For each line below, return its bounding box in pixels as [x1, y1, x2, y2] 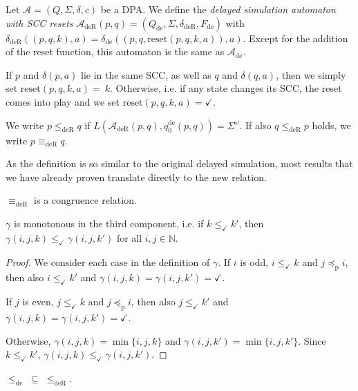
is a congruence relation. [34, 193, 137, 207]
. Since [298, 333, 326, 347]
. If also [239, 117, 272, 132]
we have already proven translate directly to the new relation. [6, 169, 267, 184]
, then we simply [276, 67, 346, 82]
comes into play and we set [6, 94, 120, 108]
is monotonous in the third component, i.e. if [13, 216, 204, 230]
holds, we [312, 117, 351, 132]
